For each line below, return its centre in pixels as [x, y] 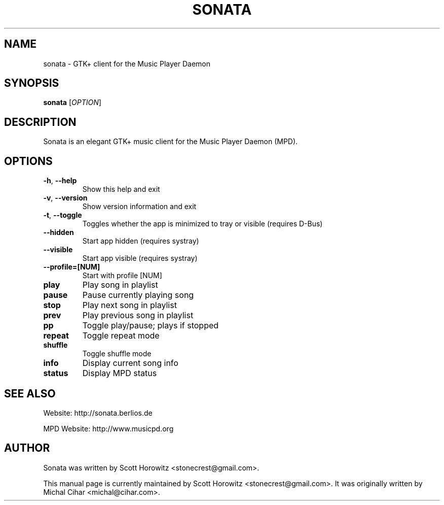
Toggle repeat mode [121, 336]
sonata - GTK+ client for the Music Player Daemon [127, 63]
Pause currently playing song [138, 295]
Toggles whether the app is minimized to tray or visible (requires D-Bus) [202, 224]
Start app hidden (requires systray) [141, 241]
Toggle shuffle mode [117, 354]
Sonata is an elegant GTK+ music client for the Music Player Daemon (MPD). [171, 142]
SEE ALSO [30, 393]
